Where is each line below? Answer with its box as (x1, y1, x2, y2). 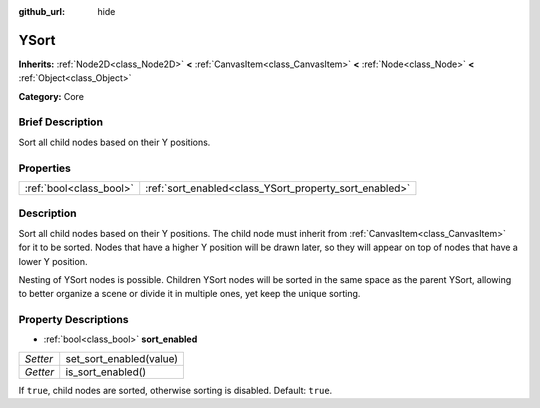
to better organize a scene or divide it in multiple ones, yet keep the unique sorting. (18, 288, 361, 300)
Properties (18, 161, 72, 175)
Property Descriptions (18, 313, 129, 327)
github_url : (18, 6, 65, 17)
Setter (24, 351, 54, 365)
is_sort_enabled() (65, 365, 147, 379)
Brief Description (18, 115, 104, 129)
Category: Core (18, 90, 85, 102)
